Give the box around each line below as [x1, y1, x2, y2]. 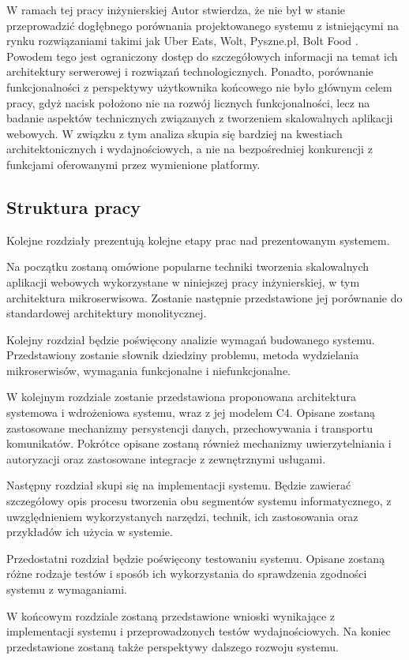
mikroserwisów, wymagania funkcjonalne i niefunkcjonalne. [6, 362, 291, 378]
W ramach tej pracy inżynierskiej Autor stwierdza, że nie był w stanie [6, 2, 345, 17]
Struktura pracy [6, 194, 141, 219]
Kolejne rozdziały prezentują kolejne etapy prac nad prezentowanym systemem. [6, 231, 390, 248]
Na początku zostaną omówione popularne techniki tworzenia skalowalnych [6, 258, 370, 275]
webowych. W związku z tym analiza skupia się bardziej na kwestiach [6, 125, 343, 141]
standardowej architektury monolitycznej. [6, 305, 207, 321]
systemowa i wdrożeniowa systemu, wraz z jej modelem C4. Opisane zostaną [6, 404, 376, 421]
